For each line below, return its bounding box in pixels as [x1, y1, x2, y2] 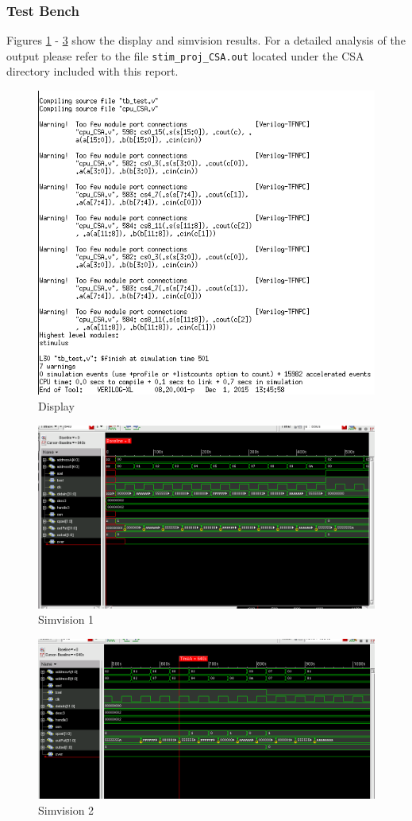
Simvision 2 [38, 802, 94, 819]
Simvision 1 [38, 611, 94, 628]
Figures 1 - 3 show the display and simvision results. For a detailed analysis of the [6, 32, 406, 49]
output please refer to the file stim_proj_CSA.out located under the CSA [6, 47, 364, 64]
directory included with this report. [6, 63, 179, 80]
